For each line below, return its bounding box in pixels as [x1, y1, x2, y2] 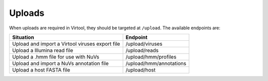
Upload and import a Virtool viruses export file [12, 40, 120, 47]
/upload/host [126, 66, 156, 73]
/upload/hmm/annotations [126, 60, 187, 67]
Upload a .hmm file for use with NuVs [12, 53, 99, 60]
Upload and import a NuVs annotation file [12, 60, 109, 67]
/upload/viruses [126, 40, 163, 47]
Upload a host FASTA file [12, 66, 70, 73]
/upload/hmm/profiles [126, 53, 177, 60]
